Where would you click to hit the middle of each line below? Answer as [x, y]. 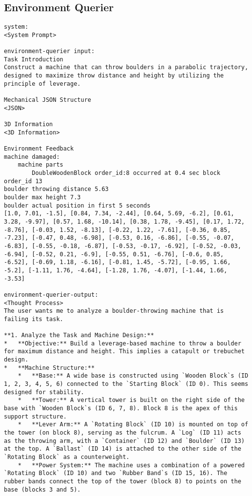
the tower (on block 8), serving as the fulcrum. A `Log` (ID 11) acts [123, 433]
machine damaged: [32, 157]
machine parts [40, 165]
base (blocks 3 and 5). [42, 489]
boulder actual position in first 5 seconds [77, 205]
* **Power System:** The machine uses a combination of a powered [131, 465]
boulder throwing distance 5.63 [56, 189]
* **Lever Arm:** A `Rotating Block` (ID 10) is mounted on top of [133, 425]
